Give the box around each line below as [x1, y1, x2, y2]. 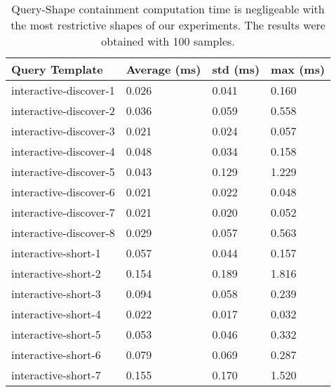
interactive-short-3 [11, 285, 101, 302]
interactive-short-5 [11, 326, 101, 342]
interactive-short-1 [11, 245, 101, 261]
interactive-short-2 [11, 265, 101, 281]
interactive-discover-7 [11, 204, 115, 220]
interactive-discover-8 [11, 224, 115, 241]
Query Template [11, 61, 103, 77]
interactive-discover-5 [11, 163, 115, 180]
